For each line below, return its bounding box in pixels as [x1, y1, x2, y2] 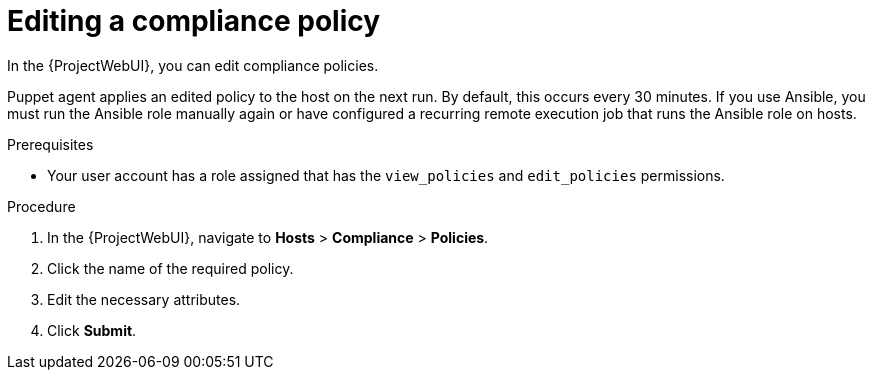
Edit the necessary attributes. [47, 290, 241, 308]
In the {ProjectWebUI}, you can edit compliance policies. [7, 56, 379, 74]
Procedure [7, 197, 76, 215]
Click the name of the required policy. [47, 259, 294, 277]
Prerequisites [7, 135, 94, 153]
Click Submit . [47, 321, 137, 339]
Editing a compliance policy [7, 4, 381, 38]
